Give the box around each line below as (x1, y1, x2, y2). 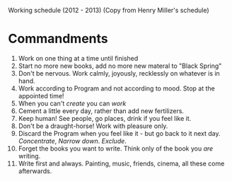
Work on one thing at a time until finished (18, 54, 139, 62)
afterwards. (18, 166, 52, 175)
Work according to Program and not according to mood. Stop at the (18, 84, 215, 93)
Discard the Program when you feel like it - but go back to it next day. (18, 129, 221, 137)
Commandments (8, 31, 108, 47)
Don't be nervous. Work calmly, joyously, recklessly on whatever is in (18, 69, 220, 77)
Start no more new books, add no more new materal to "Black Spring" (18, 62, 222, 70)
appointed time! (18, 91, 64, 100)
